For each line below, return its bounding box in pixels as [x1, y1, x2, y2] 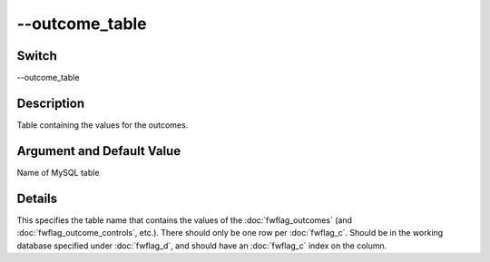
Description [16, 95, 85, 111]
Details [16, 190, 58, 206]
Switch [16, 48, 58, 63]
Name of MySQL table [16, 167, 100, 178]
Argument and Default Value [16, 143, 181, 159]
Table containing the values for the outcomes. [16, 119, 189, 131]
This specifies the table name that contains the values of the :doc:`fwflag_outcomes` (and [16, 214, 353, 226]
